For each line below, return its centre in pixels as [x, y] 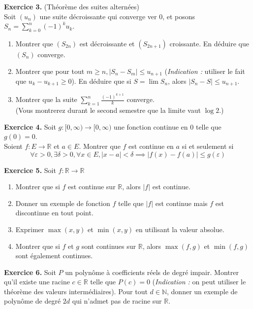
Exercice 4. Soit [30, 126]
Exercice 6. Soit [30, 272]
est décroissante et [107, 43]
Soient [13, 146]
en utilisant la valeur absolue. [180, 229]
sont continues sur [109, 246]
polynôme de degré [32, 301]
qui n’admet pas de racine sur [117, 301]
